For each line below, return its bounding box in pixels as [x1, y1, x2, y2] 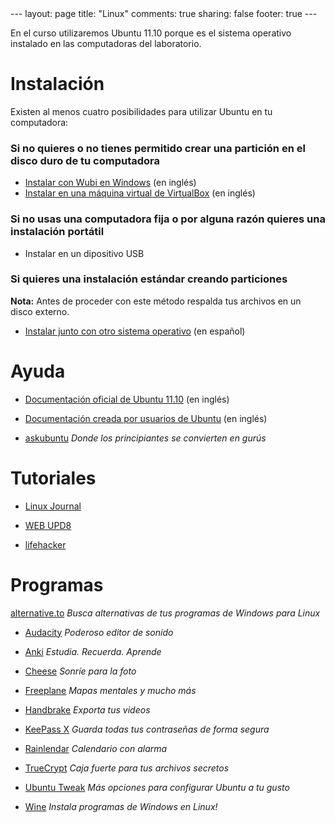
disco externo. [10, 305, 70, 317]
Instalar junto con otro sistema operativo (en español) [24, 325, 246, 337]
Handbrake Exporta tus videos [24, 703, 151, 716]
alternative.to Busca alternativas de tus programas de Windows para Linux [10, 607, 321, 619]
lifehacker [24, 538, 67, 551]
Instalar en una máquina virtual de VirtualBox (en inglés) [24, 187, 256, 199]
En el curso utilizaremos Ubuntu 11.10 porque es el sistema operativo [10, 27, 292, 39]
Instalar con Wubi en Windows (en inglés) [24, 177, 197, 189]
